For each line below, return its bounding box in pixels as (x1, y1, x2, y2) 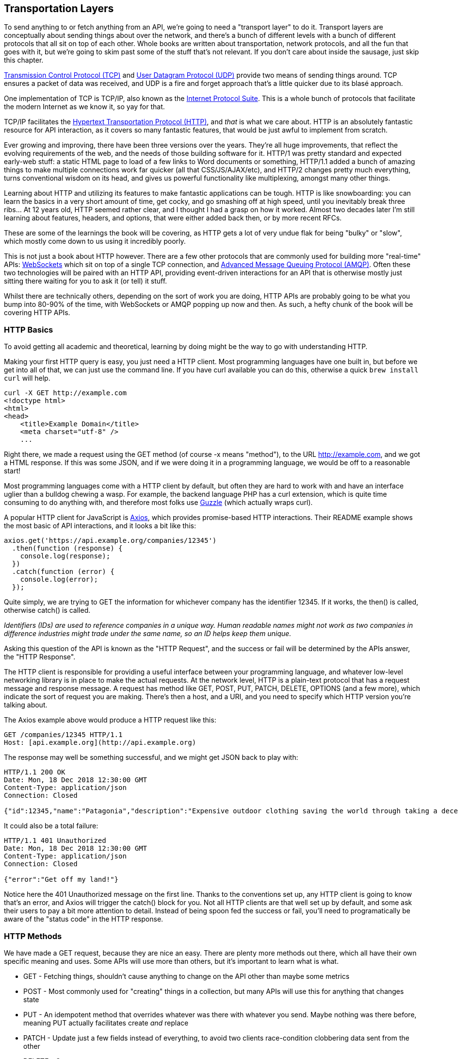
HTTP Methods (4, 931, 62, 941)
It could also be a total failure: (4, 822, 98, 830)
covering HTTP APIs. (4, 308, 70, 317)
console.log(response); (20, 552, 111, 560)
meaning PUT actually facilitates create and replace (23, 1018, 189, 1027)
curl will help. (4, 374, 50, 383)
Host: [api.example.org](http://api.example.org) (4, 739, 196, 747)
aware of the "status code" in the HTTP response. (4, 915, 164, 924)
